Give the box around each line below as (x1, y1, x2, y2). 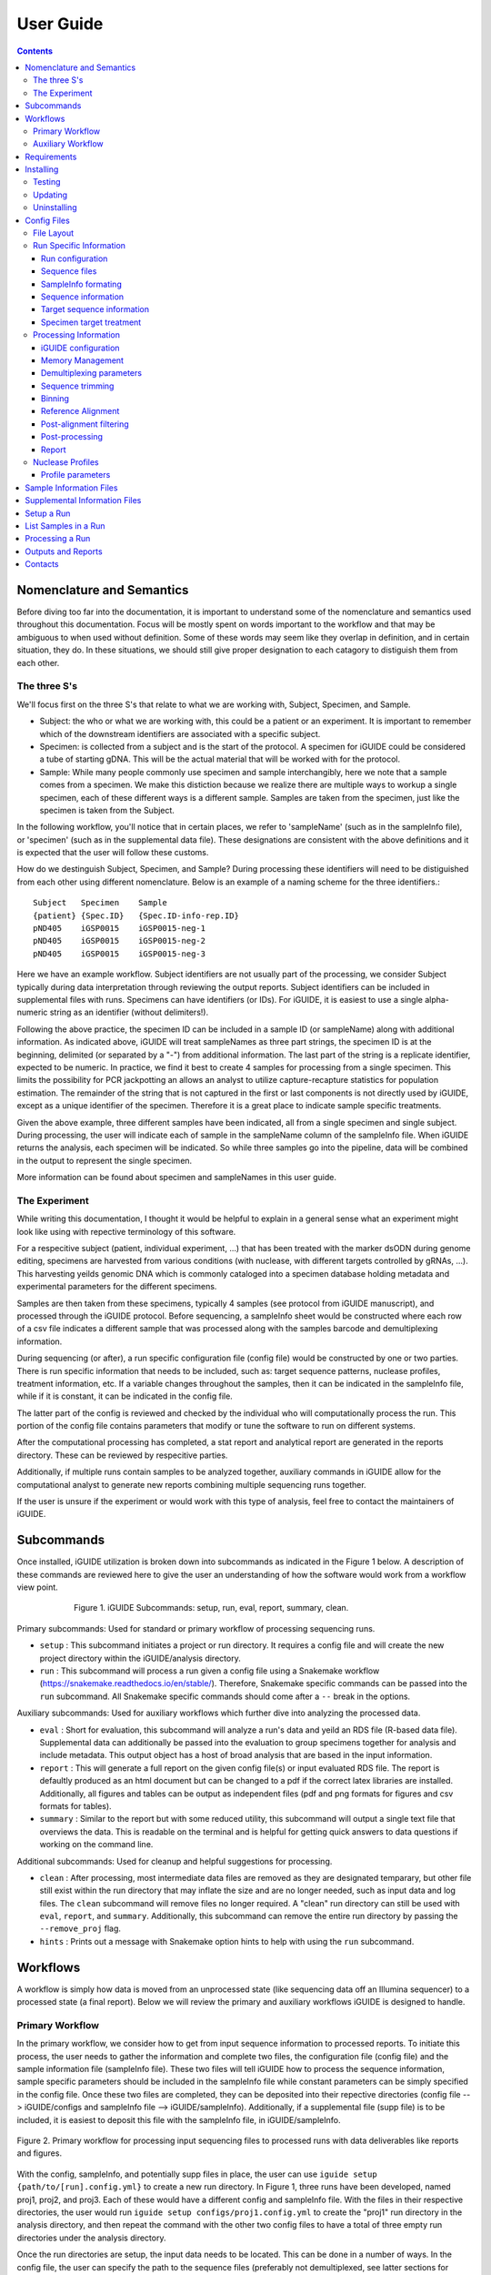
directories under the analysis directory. (16, 2232, 166, 2243)
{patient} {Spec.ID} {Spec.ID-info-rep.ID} (33, 910, 240, 921)
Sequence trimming (41, 380, 115, 391)
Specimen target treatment (41, 317, 142, 328)
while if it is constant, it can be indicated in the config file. (16, 1390, 234, 1401)
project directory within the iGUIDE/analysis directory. (39, 1653, 241, 1663)
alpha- (424, 994, 450, 1005)
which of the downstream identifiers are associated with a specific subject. (39, 728, 321, 739)
